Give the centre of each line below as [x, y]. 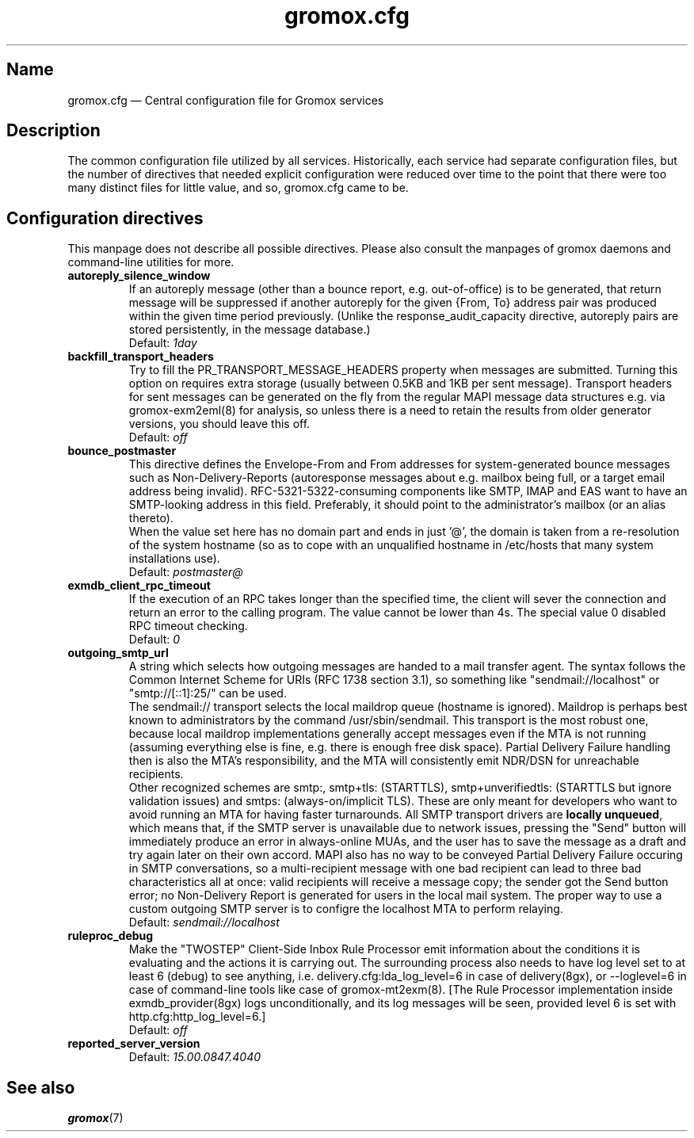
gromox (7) [95, 1118]
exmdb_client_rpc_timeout [139, 586]
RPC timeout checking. [188, 626]
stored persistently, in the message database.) [250, 330]
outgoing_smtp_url [118, 653]
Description [53, 131]
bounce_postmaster [122, 451]
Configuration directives [105, 218]
